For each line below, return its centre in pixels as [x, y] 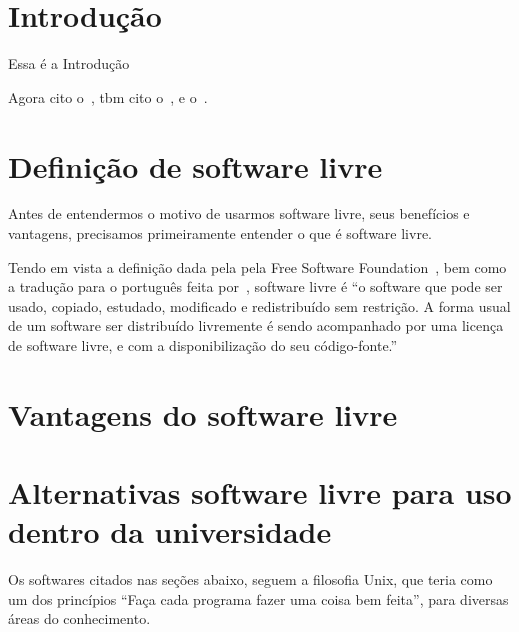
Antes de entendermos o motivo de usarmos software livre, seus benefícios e [239, 213]
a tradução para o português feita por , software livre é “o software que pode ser [255, 286]
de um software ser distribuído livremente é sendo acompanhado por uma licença [256, 325]
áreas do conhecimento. [79, 618]
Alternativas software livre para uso [260, 492]
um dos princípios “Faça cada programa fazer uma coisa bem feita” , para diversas [258, 598]
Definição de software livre [195, 165]
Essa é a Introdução [69, 63]
